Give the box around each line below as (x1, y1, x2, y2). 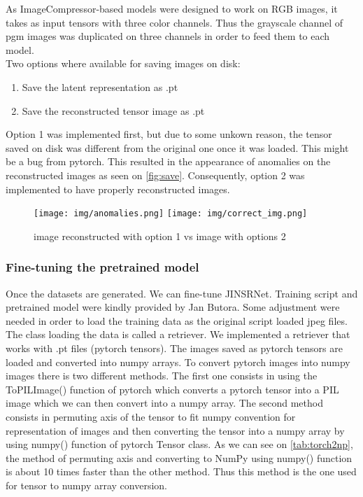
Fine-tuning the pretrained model (6, 258, 199, 276)
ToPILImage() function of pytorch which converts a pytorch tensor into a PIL (6, 381, 339, 396)
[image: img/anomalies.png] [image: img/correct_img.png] (34, 209, 308, 219)
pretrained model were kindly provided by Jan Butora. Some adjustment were (6, 300, 340, 314)
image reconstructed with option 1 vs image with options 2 (34, 228, 286, 243)
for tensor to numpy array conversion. (6, 477, 167, 492)
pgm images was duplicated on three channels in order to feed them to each (6, 29, 330, 43)
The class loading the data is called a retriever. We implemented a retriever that (6, 327, 350, 342)
